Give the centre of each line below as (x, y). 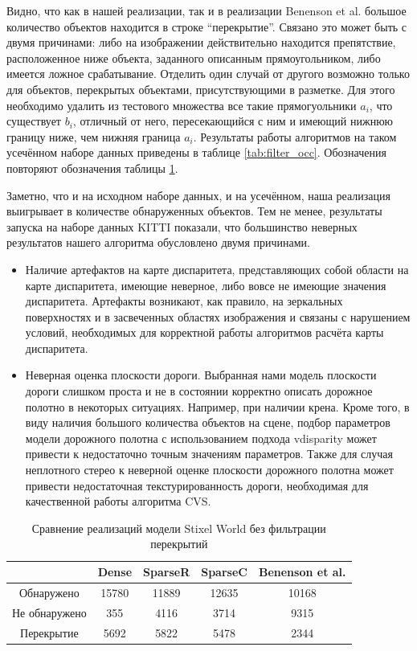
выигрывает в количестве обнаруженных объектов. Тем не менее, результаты (194, 211)
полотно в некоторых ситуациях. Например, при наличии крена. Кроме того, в (217, 406)
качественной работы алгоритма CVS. (118, 501)
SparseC (224, 571)
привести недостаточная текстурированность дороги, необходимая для (197, 485)
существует (34, 121)
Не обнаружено (49, 612)
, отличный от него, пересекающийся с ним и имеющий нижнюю (233, 121)
